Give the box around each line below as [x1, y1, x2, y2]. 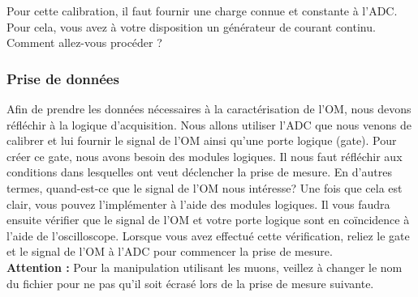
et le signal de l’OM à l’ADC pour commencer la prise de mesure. [6, 243, 333, 260]
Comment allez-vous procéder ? [6, 34, 162, 51]
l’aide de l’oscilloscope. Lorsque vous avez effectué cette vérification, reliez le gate [6, 227, 410, 244]
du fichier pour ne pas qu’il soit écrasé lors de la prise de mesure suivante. [6, 274, 374, 291]
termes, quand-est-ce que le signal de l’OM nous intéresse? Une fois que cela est [6, 179, 403, 196]
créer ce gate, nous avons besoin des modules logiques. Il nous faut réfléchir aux [6, 147, 403, 164]
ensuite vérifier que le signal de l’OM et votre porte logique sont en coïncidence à [6, 211, 410, 228]
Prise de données [6, 68, 119, 88]
